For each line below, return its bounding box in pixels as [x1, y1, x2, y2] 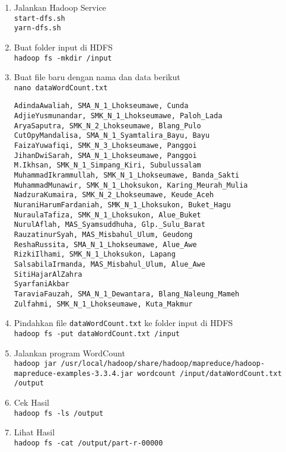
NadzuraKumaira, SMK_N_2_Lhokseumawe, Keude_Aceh [14, 191, 214, 200]
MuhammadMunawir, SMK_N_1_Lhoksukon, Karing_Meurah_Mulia [14, 181, 248, 189]
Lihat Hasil [14, 426, 55, 438]
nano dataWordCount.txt [14, 83, 108, 92]
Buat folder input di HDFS [14, 40, 113, 53]
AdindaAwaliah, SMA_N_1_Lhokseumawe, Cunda [14, 102, 189, 110]
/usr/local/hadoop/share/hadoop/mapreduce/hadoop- [61, 359, 265, 368]
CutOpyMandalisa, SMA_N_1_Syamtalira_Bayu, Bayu [14, 131, 210, 140]
